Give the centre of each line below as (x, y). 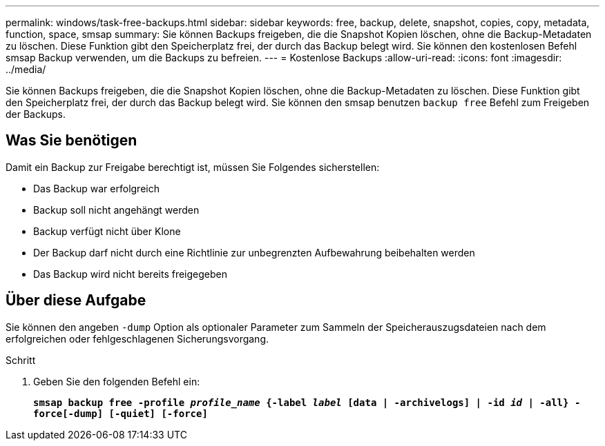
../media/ (26, 69)
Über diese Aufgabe (76, 301)
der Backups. (36, 114)
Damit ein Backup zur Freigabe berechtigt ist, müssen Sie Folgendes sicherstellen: (193, 167)
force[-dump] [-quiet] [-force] (121, 413)
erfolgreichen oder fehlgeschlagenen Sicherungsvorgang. (137, 338)
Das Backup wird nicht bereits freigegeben (131, 274)
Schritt (21, 360)
